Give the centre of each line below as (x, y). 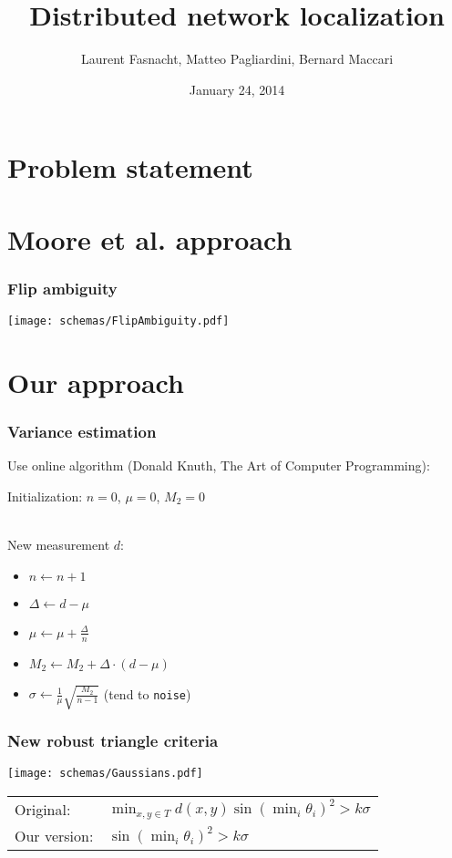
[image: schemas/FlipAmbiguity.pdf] (118, 321)
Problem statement (130, 167)
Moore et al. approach (150, 238)
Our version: (54, 835)
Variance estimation (82, 432)
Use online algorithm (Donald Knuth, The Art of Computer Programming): (219, 465)
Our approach (96, 382)
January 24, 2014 (237, 89)
